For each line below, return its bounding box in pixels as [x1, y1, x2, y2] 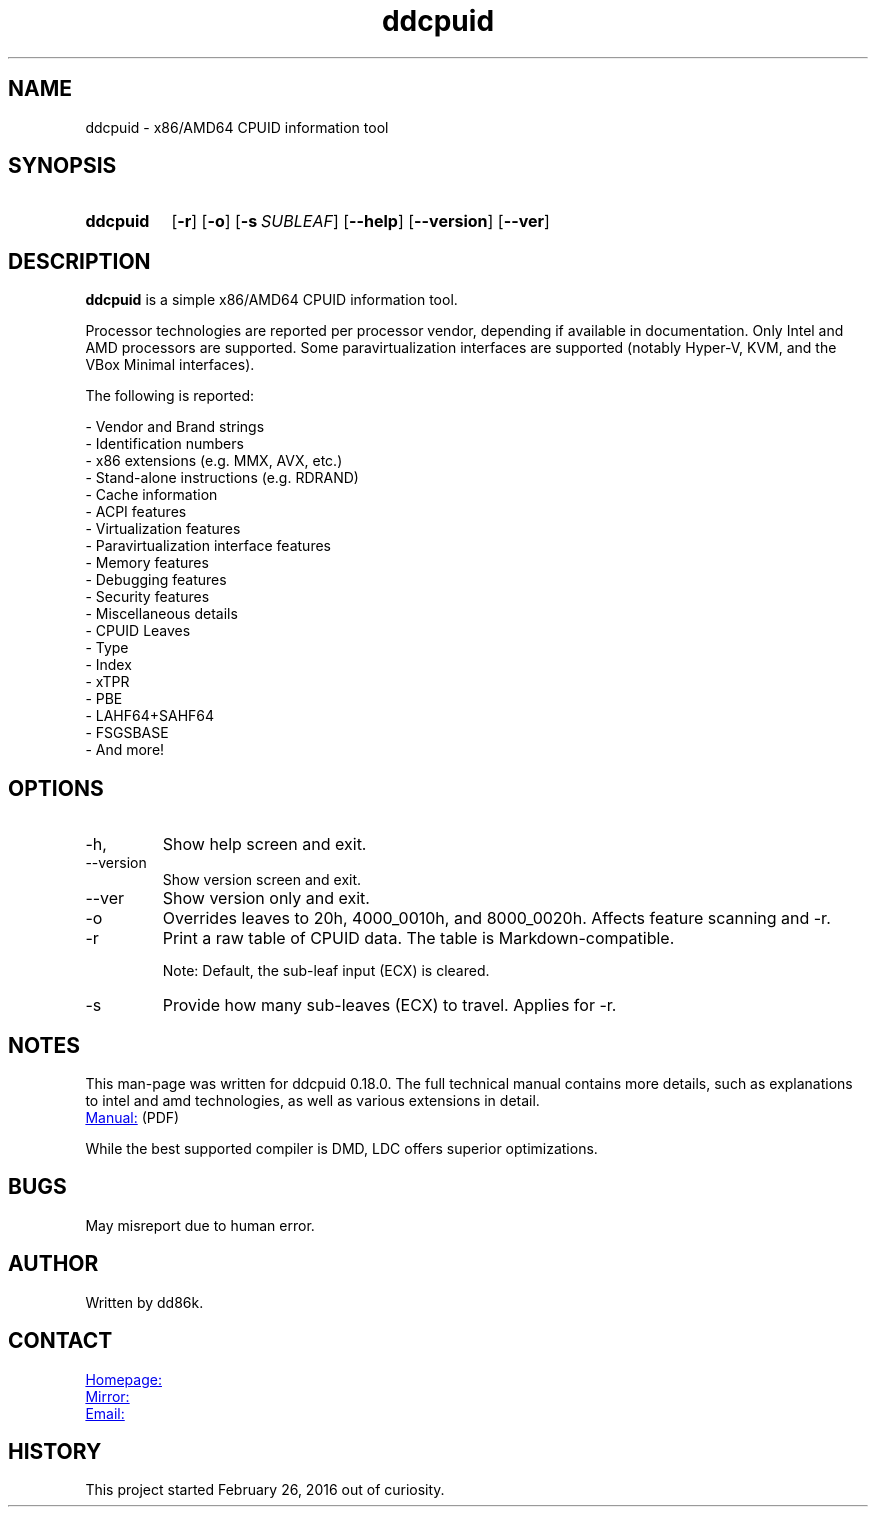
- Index [85, 656, 132, 674]
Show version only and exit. [162, 888, 370, 909]
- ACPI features [85, 503, 187, 521]
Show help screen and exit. [162, 834, 367, 855]
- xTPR [85, 673, 130, 691]
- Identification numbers [85, 435, 244, 453]
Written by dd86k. [85, 1293, 204, 1311]
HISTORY [8, 1438, 102, 1464]
